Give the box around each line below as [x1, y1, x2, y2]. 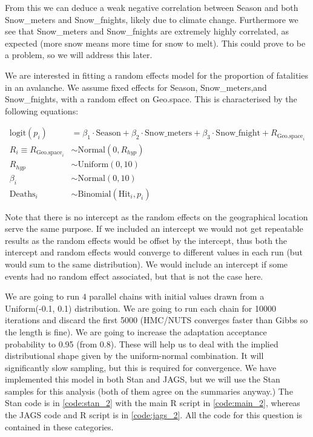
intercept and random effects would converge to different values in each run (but [5, 246, 303, 258]
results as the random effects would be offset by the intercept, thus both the [5, 234, 288, 246]
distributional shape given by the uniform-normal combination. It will [5, 349, 264, 362]
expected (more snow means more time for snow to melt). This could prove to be [5, 36, 306, 49]
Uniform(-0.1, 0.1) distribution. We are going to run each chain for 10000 [5, 301, 276, 314]
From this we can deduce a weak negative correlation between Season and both [5, 1, 298, 13]
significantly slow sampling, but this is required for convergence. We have [5, 361, 277, 373]
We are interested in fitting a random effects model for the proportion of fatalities [5, 68, 308, 81]
